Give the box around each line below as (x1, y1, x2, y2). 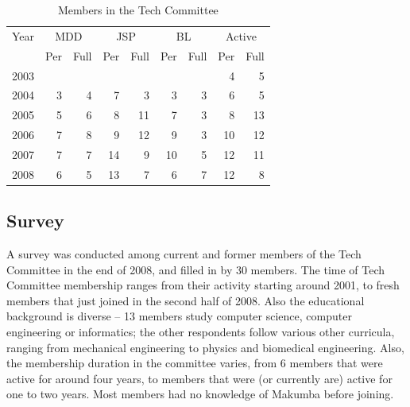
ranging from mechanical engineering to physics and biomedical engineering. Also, (6, 339, 404, 355)
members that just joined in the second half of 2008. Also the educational (6, 292, 365, 308)
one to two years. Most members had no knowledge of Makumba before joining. (6, 386, 394, 402)
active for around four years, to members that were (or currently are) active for (6, 370, 393, 386)
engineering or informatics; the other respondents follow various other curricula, (6, 324, 395, 340)
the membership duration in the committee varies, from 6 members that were (6, 355, 383, 371)
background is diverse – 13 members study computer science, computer (6, 308, 352, 324)
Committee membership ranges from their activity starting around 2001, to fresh (6, 277, 400, 293)
